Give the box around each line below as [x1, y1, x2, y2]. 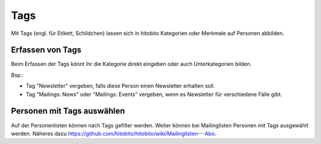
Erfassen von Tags [11, 45, 81, 55]
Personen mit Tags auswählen [11, 106, 125, 116]
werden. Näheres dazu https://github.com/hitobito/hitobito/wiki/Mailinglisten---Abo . [11, 130, 216, 137]
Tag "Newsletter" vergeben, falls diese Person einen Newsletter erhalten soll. [26, 82, 215, 89]
